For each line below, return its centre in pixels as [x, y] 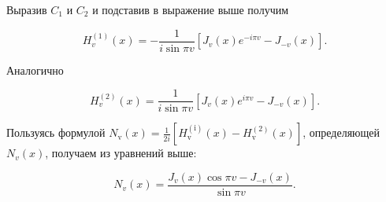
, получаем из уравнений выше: [121, 153]
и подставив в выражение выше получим [191, 9]
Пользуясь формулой [56, 132]
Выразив [27, 9]
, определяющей [341, 132]
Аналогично [35, 70]
